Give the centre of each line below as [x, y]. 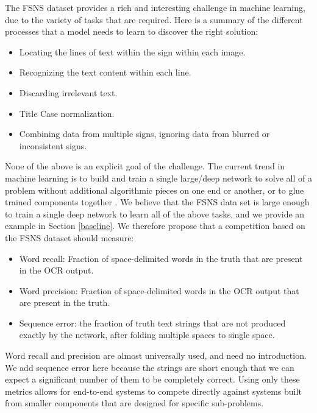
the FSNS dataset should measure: [69, 237]
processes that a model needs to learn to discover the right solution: [132, 31]
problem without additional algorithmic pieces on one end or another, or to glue [155, 190]
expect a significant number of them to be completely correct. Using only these [152, 379]
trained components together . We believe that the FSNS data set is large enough [157, 202]
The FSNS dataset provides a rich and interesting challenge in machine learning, [155, 7]
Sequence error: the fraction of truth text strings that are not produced [152, 323]
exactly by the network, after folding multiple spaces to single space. [147, 335]
